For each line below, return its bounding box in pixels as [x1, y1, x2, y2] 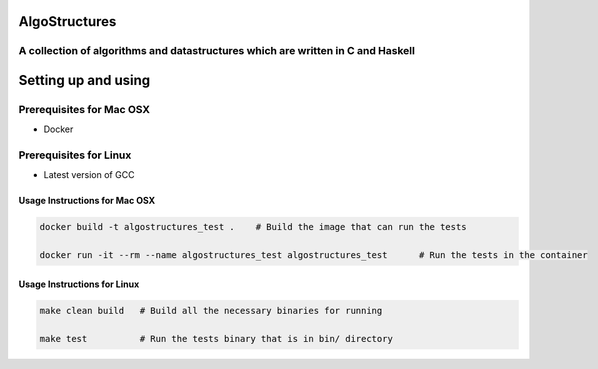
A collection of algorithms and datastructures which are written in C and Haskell [18, 44, 415, 58]
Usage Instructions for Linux [18, 278, 140, 290]
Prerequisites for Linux [18, 148, 132, 162]
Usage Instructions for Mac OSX [18, 195, 156, 207]
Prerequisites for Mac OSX [18, 102, 150, 116]
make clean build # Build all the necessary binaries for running [39, 305, 383, 316]
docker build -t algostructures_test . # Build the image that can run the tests [39, 221, 467, 233]
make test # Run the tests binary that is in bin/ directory [39, 333, 394, 344]
